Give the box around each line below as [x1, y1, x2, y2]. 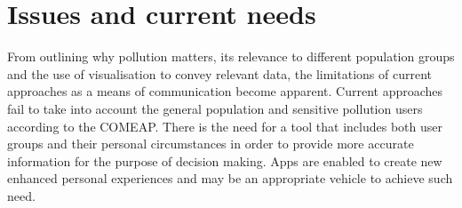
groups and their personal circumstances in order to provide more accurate [7, 134, 414, 153]
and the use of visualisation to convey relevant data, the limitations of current [7, 64, 432, 83]
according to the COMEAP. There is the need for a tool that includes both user [7, 116, 443, 135]
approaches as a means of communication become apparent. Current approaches [7, 82, 443, 100]
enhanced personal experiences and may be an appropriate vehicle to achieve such [7, 169, 453, 188]
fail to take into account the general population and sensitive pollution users [7, 99, 423, 117]
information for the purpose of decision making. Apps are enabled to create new [7, 151, 442, 170]
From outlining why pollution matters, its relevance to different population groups [7, 47, 455, 66]
